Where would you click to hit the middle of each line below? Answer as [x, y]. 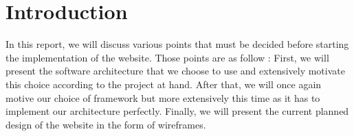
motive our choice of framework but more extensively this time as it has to [163, 97]
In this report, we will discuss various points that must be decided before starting [177, 44]
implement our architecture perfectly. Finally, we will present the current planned [177, 111]
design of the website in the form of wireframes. [106, 124]
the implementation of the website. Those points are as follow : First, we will [167, 57]
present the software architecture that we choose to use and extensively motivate [175, 71]
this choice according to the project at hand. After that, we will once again [164, 84]
